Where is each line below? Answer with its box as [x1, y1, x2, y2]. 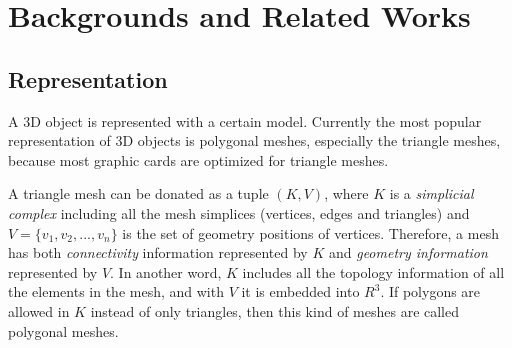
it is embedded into [241, 281, 360, 302]
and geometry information [328, 242, 488, 263]
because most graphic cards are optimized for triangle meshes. [8, 149, 389, 170]
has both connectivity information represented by [8, 242, 308, 263]
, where [324, 183, 369, 204]
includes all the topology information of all [242, 261, 505, 282]
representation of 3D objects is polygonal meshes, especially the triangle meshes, [8, 130, 501, 151]
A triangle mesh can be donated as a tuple [8, 183, 269, 204]
